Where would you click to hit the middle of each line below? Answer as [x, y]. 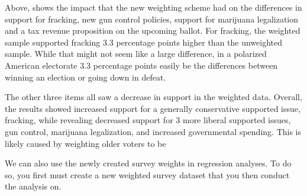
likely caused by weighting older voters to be [85, 143]
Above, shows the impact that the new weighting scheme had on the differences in [153, 7]
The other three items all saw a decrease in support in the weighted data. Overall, [153, 97]
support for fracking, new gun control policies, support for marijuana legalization [152, 19]
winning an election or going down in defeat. [85, 77]
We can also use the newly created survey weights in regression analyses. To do [148, 163]
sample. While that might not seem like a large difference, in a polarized [136, 54]
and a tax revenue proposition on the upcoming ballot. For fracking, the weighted [153, 30]
